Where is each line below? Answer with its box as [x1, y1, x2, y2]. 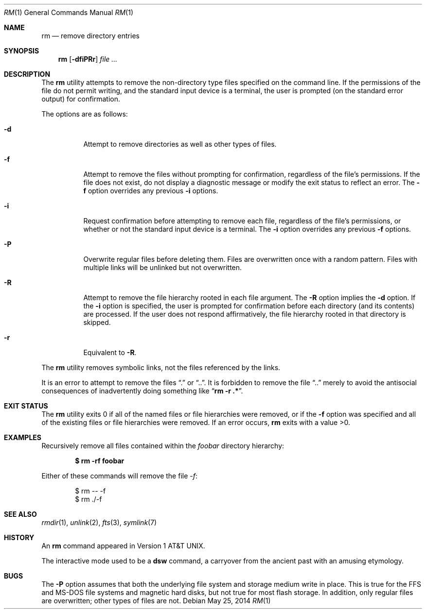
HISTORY [4, 533, 35, 542]
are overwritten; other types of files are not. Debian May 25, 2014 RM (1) [41, 596, 271, 605]
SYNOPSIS [4, 47, 39, 55]
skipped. [83, 318, 111, 326]
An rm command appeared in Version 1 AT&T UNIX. [41, 542, 205, 550]
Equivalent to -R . [83, 348, 137, 357]
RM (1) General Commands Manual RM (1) [4, 8, 134, 17]
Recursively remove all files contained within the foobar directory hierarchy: [41, 442, 284, 450]
